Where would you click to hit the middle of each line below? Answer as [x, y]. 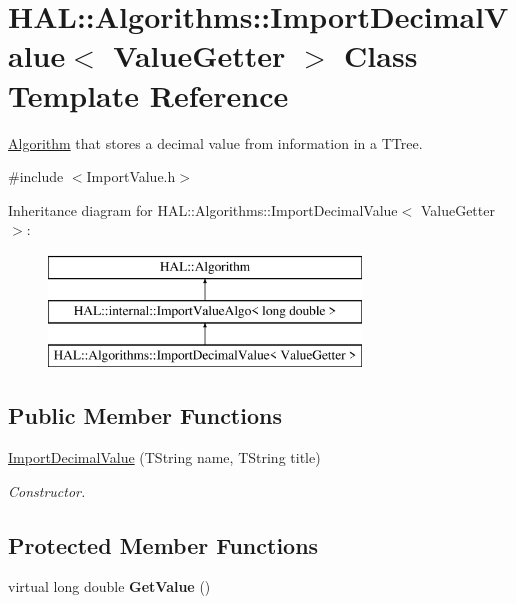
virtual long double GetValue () [109, 586]
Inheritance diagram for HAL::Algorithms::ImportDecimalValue [203, 209]
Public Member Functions [145, 415]
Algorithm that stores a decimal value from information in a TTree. [215, 142]
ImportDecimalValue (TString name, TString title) [164, 457]
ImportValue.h [131, 176]
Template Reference [148, 94]
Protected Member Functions [163, 544]
